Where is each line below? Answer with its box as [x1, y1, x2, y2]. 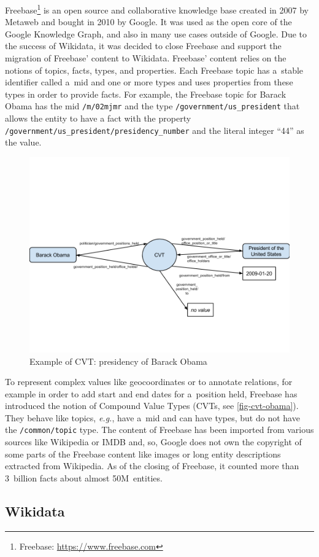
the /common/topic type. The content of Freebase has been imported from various [5, 423, 314, 436]
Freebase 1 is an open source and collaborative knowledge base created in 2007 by [5, 2, 309, 16]
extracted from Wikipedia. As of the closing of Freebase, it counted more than [5, 459, 299, 472]
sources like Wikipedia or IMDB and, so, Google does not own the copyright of [5, 435, 302, 448]
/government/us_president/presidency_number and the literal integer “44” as [5, 123, 304, 136]
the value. [5, 136, 42, 149]
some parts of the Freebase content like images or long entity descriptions [5, 447, 281, 460]
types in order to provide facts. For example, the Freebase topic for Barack [5, 87, 286, 100]
